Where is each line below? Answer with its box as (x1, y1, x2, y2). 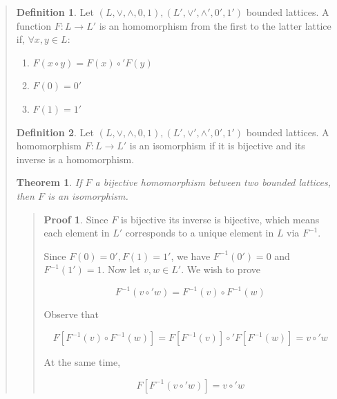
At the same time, (44, 355, 121, 369)
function (16, 18, 51, 33)
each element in (44, 225, 110, 240)
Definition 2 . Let (16, 124, 94, 139)
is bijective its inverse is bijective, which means (120, 212, 320, 226)
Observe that (44, 307, 99, 322)
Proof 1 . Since (44, 212, 108, 226)
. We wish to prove (181, 262, 260, 277)
